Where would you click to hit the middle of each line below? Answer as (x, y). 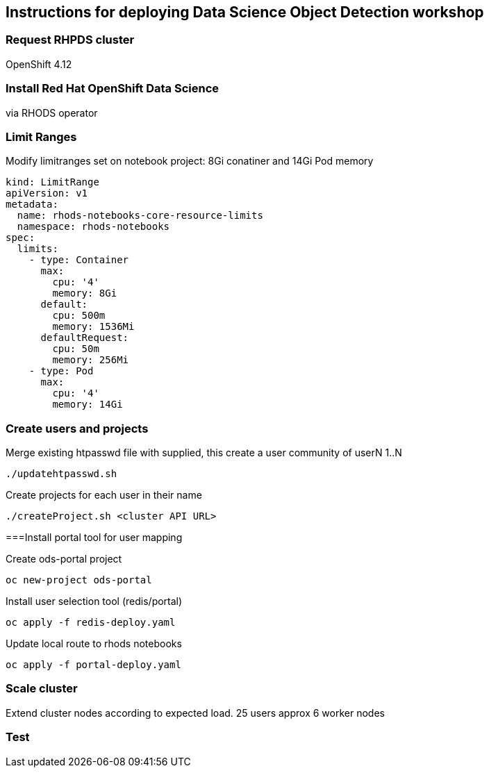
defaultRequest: (85, 338)
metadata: (32, 205)
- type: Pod (61, 371)
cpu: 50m (76, 349)
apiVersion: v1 (47, 193)
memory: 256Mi (91, 360)
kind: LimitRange (52, 182)
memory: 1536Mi (93, 327)
